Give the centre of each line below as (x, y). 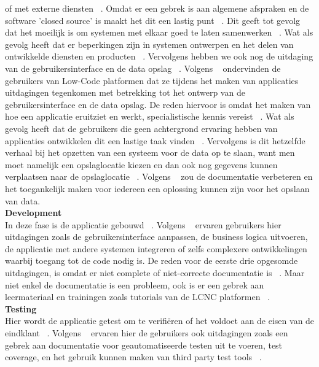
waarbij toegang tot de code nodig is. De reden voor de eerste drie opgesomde (152, 261)
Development (33, 213)
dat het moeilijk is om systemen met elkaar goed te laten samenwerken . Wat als (159, 32)
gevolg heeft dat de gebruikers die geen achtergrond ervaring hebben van (141, 128)
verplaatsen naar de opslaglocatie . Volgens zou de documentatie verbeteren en (159, 176)
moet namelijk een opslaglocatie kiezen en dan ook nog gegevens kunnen (141, 164)
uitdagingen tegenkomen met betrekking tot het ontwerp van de (125, 92)
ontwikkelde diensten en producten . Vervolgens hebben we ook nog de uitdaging (159, 56)
